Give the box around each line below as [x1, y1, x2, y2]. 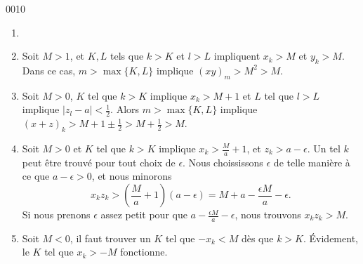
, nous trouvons [235, 207, 301, 222]
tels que [110, 48, 144, 63]
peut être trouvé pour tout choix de [22, 154, 176, 169]
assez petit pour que [100, 207, 187, 222]
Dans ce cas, [22, 62, 76, 77]
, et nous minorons [91, 169, 172, 183]
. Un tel [307, 141, 341, 155]
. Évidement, [303, 230, 358, 245]
